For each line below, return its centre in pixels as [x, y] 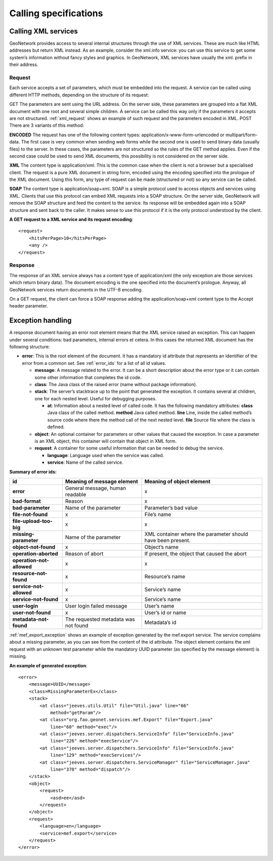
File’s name [158, 514]
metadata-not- [31, 619]
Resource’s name [165, 576]
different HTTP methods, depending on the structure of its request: [79, 95]
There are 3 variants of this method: [47, 125]
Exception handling [40, 321]
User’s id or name [165, 612]
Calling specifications [56, 13]
